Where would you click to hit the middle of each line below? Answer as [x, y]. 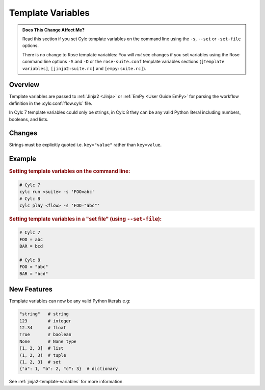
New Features [31, 289]
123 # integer [45, 321]
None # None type [48, 341]
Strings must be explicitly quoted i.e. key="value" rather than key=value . [85, 145]
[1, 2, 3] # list [41, 348]
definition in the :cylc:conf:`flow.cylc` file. [51, 103]
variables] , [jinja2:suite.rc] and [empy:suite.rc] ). [84, 68]
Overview [24, 85]
